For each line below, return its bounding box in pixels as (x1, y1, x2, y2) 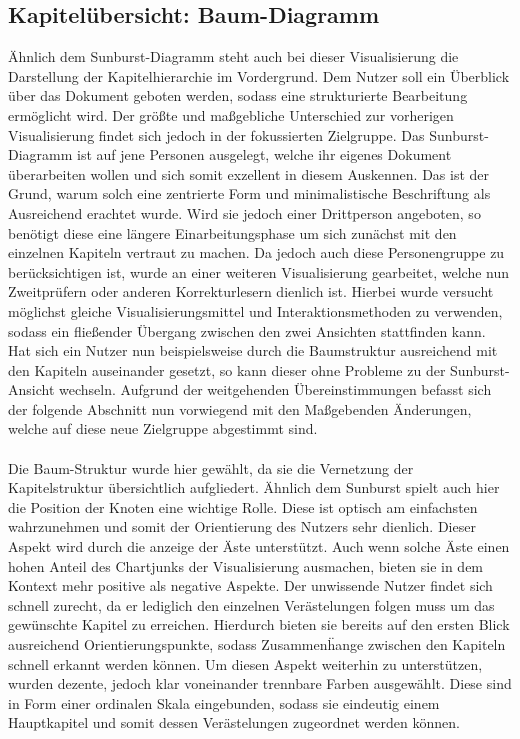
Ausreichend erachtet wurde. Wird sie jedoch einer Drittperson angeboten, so (8, 202, 481, 223)
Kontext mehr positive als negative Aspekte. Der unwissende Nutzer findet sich (8, 575, 493, 596)
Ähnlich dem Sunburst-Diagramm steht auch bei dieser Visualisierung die (8, 46, 459, 67)
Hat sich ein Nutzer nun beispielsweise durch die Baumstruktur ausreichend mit (8, 340, 498, 361)
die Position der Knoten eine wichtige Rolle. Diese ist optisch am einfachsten (8, 496, 478, 517)
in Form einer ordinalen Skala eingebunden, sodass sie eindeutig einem (8, 692, 440, 713)
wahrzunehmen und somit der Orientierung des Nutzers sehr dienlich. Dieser (8, 516, 476, 537)
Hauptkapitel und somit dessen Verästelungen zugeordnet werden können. (8, 712, 460, 733)
